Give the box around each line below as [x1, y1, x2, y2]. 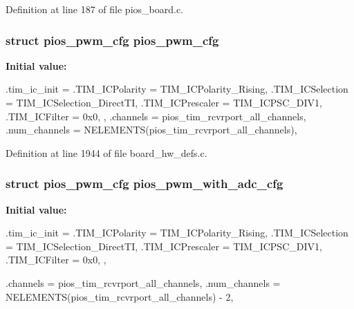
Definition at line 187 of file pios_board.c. [6, 2, 184, 16]
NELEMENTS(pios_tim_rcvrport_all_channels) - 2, [6, 289, 234, 303]
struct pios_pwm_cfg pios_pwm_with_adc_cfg [6, 175, 283, 192]
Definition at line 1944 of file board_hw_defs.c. [6, 145, 207, 160]
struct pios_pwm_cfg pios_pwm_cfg [6, 31, 219, 48]
